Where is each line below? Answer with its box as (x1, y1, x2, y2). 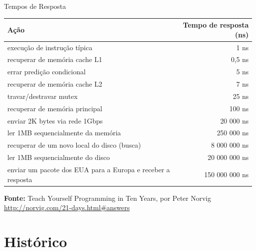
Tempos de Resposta (4, 1, 66, 11)
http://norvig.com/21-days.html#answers (4, 202, 130, 213)
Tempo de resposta (183, 20, 249, 30)
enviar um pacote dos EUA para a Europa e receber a (7, 164, 170, 174)
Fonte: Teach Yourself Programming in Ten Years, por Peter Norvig (4, 192, 211, 203)
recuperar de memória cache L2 (7, 79, 102, 89)
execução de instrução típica (7, 42, 93, 52)
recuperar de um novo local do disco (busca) (7, 140, 141, 150)
